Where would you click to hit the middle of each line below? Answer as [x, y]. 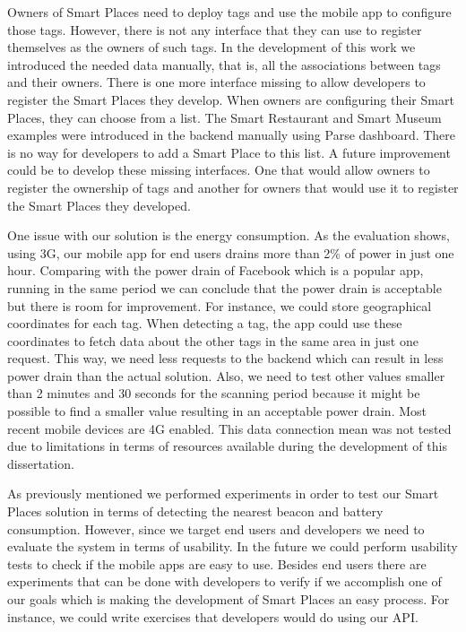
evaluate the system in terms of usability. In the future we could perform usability [233, 546]
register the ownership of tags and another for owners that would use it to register [233, 187]
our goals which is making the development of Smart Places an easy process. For [229, 599]
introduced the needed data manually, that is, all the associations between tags [224, 64]
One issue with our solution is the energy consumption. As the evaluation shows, [229, 235]
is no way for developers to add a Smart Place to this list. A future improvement [229, 152]
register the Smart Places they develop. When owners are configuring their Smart [231, 99]
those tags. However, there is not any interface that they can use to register [215, 29]
